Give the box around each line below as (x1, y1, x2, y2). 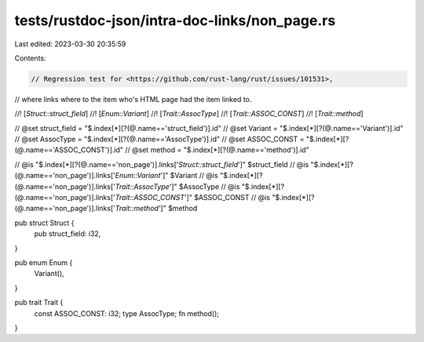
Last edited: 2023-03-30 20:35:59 (14, 39, 126, 49)
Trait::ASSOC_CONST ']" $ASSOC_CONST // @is (115, 193, 271, 202)
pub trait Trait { (14, 298, 64, 307)
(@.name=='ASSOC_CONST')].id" (14, 145, 124, 155)
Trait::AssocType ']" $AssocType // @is (115, 181, 240, 191)
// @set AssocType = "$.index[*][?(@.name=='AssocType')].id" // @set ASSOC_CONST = (14, 134, 305, 144)
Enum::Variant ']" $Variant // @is (115, 171, 219, 180)
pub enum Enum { (14, 257, 73, 267)
